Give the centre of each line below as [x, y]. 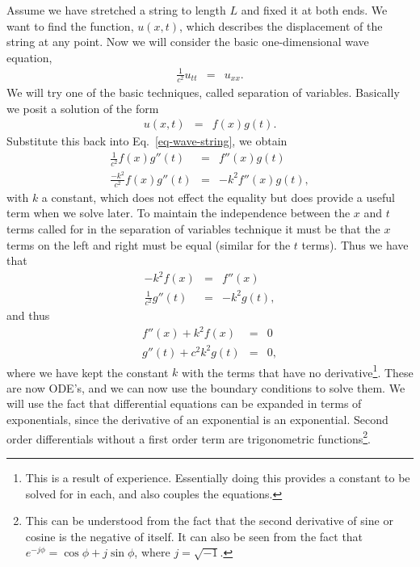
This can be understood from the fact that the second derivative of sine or [209, 521]
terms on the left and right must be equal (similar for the [149, 244]
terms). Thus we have [355, 244]
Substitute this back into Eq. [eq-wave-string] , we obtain [147, 141]
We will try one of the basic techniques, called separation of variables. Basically [203, 92]
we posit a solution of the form [83, 108]
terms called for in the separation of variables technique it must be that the [193, 229]
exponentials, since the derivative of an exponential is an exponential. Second [197, 420]
